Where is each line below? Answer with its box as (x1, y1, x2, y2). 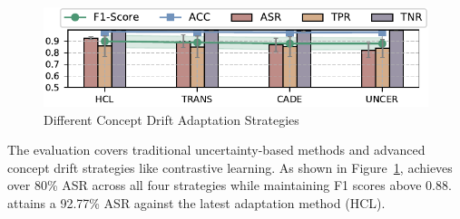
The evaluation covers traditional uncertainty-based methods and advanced (7, 140, 426, 159)
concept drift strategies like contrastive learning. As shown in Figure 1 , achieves (7, 157, 453, 176)
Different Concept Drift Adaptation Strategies (44, 109, 299, 129)
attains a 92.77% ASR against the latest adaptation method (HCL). (7, 193, 386, 212)
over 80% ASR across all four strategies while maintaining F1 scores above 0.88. (7, 176, 452, 195)
